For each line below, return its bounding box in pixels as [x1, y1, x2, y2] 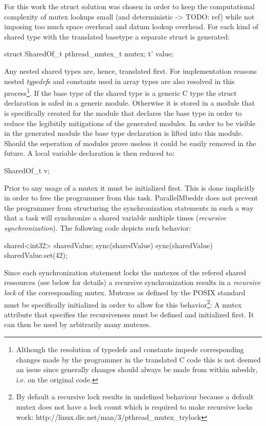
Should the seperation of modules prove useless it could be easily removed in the [4, 137, 256, 148]
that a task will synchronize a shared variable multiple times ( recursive [4, 212, 227, 223]
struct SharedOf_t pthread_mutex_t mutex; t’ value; [4, 48, 174, 59]
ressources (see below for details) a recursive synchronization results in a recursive [4, 277, 261, 288]
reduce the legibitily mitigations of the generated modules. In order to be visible [4, 117, 256, 128]
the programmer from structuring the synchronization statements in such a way [4, 202, 254, 213]
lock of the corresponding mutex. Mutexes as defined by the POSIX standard [4, 287, 246, 297]
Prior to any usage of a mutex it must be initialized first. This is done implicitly [4, 182, 255, 193]
